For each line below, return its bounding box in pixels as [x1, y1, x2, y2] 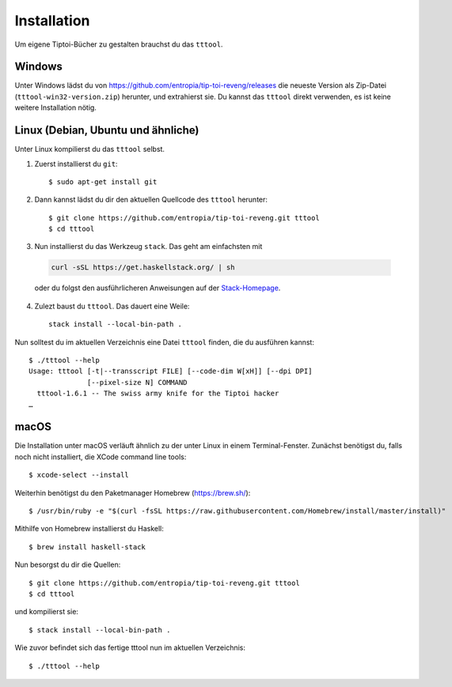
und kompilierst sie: [14, 607, 79, 617]
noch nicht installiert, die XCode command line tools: [14, 451, 187, 462]
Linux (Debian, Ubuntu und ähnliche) [14, 123, 199, 138]
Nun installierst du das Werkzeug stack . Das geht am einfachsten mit [34, 242, 263, 251]
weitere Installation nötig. [14, 103, 97, 112]
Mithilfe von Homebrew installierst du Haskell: [14, 524, 164, 534]
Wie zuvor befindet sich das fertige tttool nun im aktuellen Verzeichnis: [14, 643, 245, 652]
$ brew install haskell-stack [28, 542, 146, 551]
